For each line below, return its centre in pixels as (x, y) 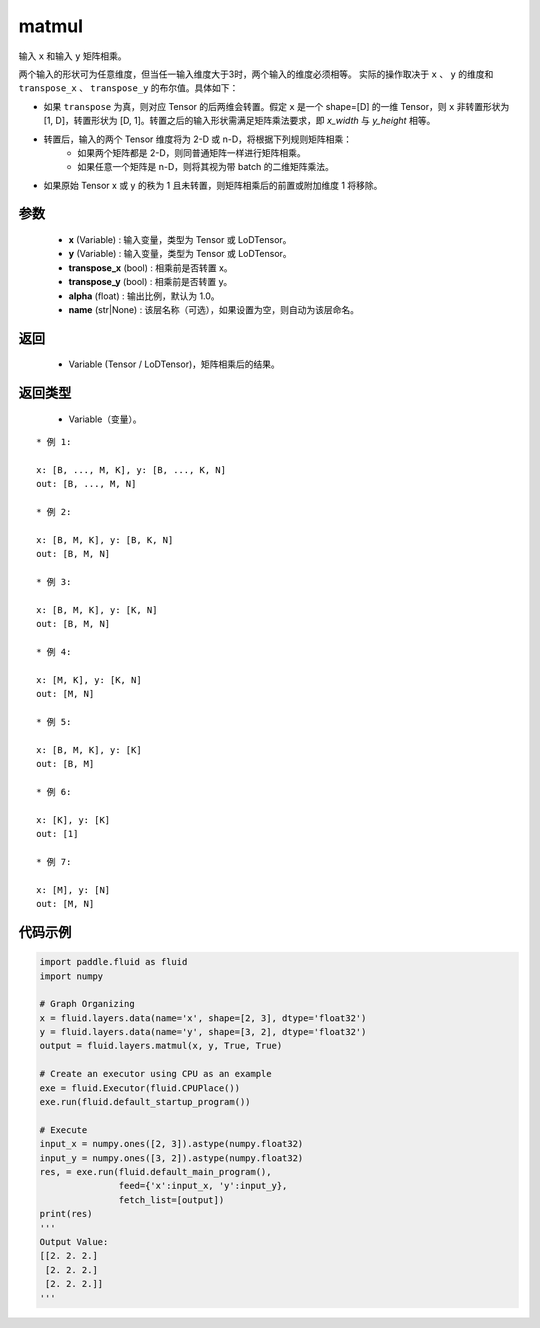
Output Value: (74, 1241)
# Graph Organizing (87, 1004)
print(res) (66, 1214)
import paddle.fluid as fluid (113, 962)
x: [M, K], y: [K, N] (89, 679)
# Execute (63, 1129)
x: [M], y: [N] (73, 889)
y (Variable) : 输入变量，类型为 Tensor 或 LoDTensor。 (180, 254)
